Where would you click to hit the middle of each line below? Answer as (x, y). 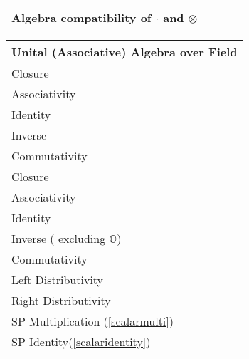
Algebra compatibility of (81, 17)
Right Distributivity (61, 300)
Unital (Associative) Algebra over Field (124, 52)
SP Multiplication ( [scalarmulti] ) (92, 321)
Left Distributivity (58, 280)
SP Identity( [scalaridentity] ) (81, 342)
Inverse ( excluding (59, 238)
